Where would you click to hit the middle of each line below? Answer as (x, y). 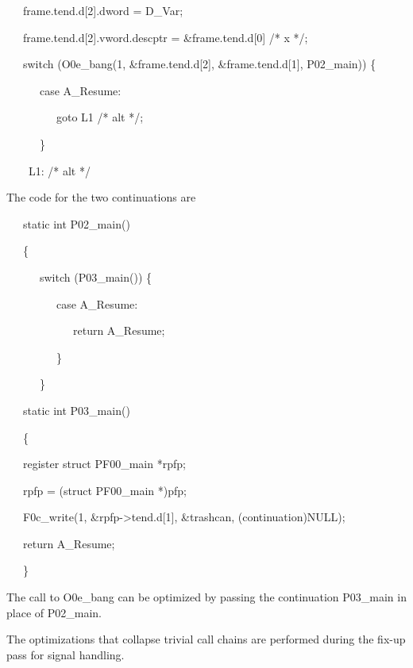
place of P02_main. (54, 612)
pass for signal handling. (66, 654)
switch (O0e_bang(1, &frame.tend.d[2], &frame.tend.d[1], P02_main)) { (199, 64)
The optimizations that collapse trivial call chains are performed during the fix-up (206, 639)
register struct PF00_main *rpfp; (104, 464)
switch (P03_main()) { (96, 276)
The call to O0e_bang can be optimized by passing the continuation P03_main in (206, 597)
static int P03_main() (76, 410)
